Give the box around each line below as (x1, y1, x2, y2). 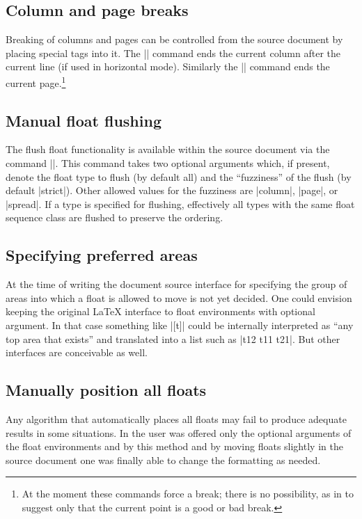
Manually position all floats (6, 379, 207, 401)
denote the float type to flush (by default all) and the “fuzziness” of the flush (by (6, 169, 352, 184)
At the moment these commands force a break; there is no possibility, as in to (22, 486, 354, 501)
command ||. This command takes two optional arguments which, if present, (6, 156, 330, 170)
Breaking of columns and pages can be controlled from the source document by (6, 32, 343, 47)
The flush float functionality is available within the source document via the (6, 142, 330, 157)
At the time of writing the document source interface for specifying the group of (6, 277, 347, 292)
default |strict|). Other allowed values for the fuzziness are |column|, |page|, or (6, 183, 338, 198)
